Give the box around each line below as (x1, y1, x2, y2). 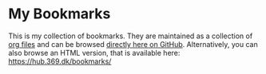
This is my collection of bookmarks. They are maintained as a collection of (8, 31, 253, 41)
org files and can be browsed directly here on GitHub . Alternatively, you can (8, 39, 258, 49)
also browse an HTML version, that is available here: (8, 48, 181, 57)
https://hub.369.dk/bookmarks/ (8, 56, 112, 66)
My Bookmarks (8, 5, 111, 23)
